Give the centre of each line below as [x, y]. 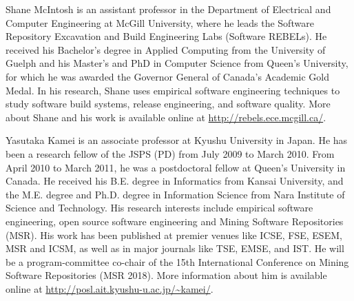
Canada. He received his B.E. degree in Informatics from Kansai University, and [175, 181]
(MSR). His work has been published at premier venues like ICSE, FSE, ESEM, [174, 235]
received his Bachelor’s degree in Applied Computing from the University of [166, 49]
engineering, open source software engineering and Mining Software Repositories [175, 221]
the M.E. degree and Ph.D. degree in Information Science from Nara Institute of [175, 194]
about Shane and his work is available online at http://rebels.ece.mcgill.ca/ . [166, 117]
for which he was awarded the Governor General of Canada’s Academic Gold [168, 76]
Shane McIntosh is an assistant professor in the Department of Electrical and [168, 9]
